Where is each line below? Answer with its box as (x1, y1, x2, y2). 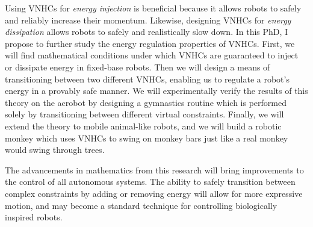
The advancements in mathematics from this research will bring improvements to (5, 163, 304, 176)
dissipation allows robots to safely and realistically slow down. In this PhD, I (5, 25, 288, 38)
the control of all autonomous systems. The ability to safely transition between (5, 175, 296, 188)
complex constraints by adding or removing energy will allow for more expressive (5, 187, 303, 199)
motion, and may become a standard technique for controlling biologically (5, 199, 277, 211)
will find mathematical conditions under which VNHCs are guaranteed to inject (5, 49, 299, 61)
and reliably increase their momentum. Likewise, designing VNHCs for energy (5, 13, 291, 26)
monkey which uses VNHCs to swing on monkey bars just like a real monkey (5, 131, 288, 144)
